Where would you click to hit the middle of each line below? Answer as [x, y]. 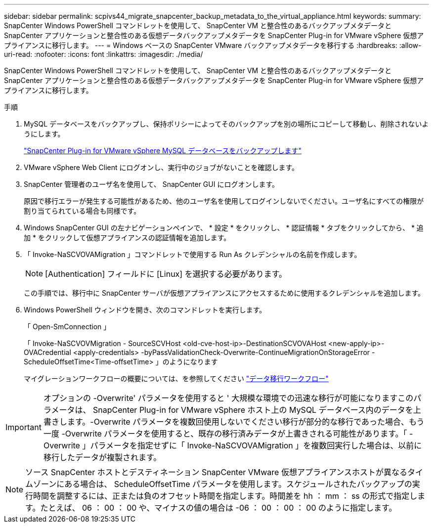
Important [23, 427]
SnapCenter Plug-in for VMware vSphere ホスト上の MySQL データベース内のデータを [253, 410]
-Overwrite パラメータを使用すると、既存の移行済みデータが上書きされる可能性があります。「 [234, 434]
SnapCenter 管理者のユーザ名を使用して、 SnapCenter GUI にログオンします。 [152, 184]
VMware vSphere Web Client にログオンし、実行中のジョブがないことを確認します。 [161, 167]
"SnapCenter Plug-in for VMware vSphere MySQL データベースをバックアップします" [163, 151]
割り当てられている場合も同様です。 [82, 211]
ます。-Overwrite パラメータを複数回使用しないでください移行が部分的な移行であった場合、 [238, 422]
